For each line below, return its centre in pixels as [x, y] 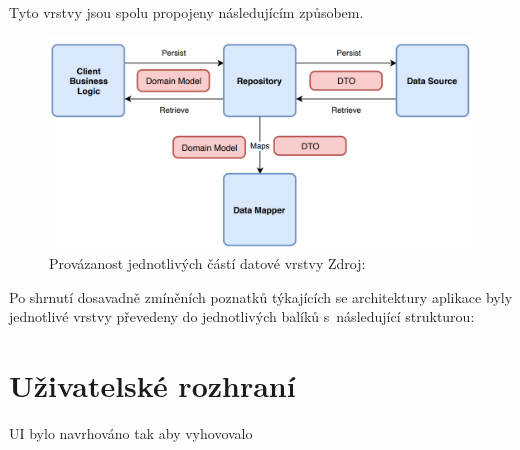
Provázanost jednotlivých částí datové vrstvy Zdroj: [207, 263]
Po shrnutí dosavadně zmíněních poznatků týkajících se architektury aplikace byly [261, 296]
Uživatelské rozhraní [152, 384]
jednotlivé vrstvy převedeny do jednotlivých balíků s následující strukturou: [242, 316]
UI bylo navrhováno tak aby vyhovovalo [131, 432]
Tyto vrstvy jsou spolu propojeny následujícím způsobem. [186, 12]
